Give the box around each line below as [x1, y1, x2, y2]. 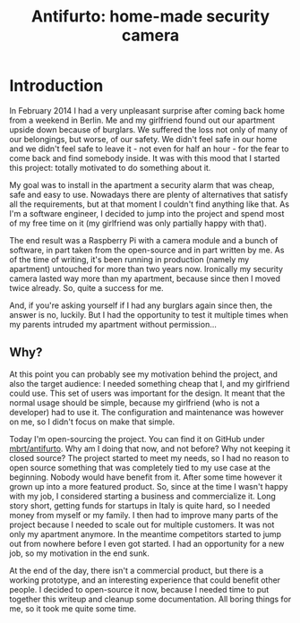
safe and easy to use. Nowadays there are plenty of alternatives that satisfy [9, 189, 288, 200]
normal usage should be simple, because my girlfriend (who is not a [9, 397, 260, 408]
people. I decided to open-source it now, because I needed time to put [9, 584, 270, 594]
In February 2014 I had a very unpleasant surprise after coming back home [9, 105, 285, 115]
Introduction [9, 76, 104, 96]
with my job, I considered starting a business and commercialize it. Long [9, 491, 276, 501]
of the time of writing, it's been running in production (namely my [9, 253, 250, 265]
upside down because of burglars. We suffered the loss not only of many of [9, 124, 288, 135]
